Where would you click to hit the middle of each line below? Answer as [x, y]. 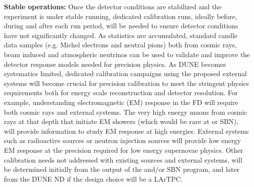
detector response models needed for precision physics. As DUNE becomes [115, 64]
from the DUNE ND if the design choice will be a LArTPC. [93, 178]
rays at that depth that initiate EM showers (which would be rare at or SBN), [121, 121]
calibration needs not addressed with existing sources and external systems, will [123, 159]
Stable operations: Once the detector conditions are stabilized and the [113, 6]
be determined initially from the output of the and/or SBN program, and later [122, 169]
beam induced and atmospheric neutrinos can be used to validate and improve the [127, 54]
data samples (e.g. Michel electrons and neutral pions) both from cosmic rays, [120, 45]
